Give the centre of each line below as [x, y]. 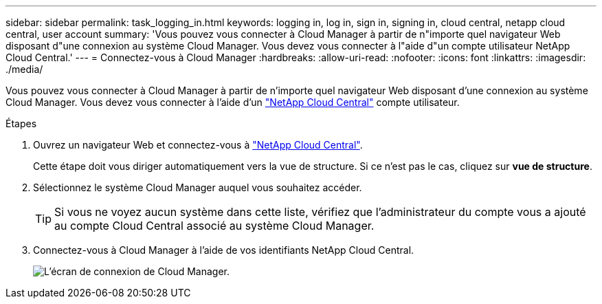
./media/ [24, 69]
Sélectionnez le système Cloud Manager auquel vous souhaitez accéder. [198, 187]
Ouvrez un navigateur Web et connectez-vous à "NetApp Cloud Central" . [198, 145]
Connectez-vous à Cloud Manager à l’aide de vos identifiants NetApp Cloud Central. [224, 250]
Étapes [21, 123]
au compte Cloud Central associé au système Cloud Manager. [214, 226]
